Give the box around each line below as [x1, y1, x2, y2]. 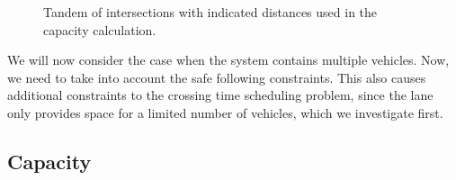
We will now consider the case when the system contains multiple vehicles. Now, [7, 50, 450, 69]
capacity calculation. [43, 20, 156, 39]
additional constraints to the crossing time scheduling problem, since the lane [7, 85, 434, 104]
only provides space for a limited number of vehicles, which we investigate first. [7, 103, 443, 121]
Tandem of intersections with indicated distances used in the [43, 3, 378, 21]
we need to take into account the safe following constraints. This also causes [7, 67, 426, 86]
